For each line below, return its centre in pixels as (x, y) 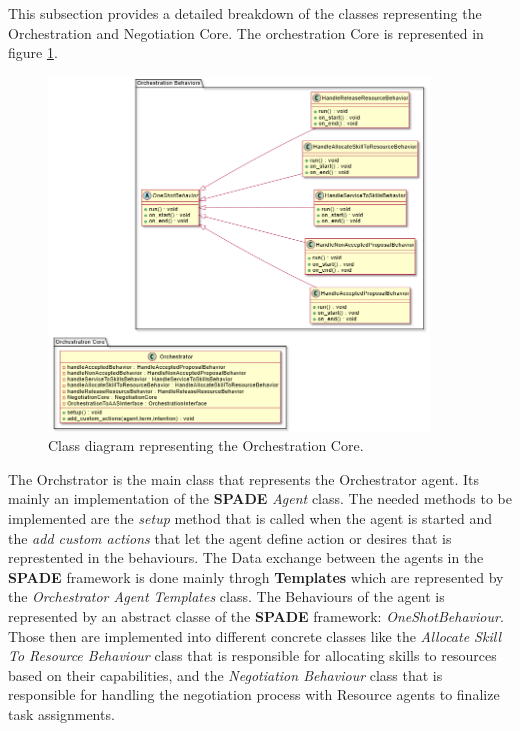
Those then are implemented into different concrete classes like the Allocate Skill (254, 635)
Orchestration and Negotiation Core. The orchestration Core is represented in (246, 32)
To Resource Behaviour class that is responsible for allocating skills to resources (252, 655)
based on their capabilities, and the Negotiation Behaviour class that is (225, 674)
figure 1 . (33, 52)
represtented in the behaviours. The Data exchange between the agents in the (246, 557)
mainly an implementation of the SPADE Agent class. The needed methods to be (260, 498)
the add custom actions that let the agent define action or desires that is (230, 537)
